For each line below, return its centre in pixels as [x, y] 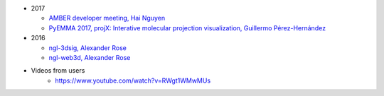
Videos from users [58, 71]
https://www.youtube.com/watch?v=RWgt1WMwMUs [133, 80]
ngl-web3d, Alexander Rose [90, 57]
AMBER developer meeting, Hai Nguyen [107, 18]
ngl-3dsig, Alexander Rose [88, 48]
